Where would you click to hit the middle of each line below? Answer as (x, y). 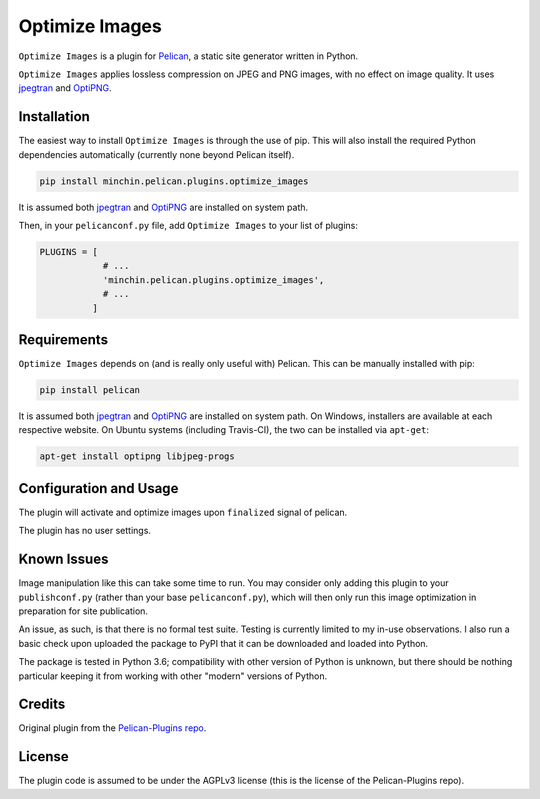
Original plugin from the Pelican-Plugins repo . (112, 728)
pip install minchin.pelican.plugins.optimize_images (174, 181)
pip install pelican (89, 390)
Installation (54, 116)
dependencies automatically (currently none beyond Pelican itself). (156, 154)
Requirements (63, 339)
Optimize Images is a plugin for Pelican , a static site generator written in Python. (188, 56)
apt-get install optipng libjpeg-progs (137, 456)
